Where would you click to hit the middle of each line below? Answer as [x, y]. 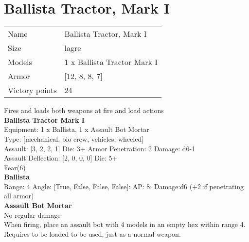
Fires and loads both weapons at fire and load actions [84, 110]
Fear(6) [15, 167]
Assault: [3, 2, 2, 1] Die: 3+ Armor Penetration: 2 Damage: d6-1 [100, 148]
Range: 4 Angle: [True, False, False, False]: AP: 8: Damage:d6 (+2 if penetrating [124, 186]
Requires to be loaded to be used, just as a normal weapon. [92, 234]
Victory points [32, 90]
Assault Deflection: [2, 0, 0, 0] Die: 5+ [61, 158]
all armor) [19, 196]
